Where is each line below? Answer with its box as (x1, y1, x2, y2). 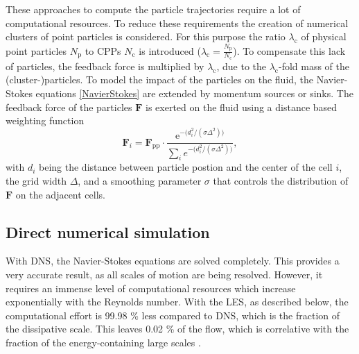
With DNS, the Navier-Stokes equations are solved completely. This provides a (6, 253, 340, 268)
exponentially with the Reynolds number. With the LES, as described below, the (6, 294, 349, 309)
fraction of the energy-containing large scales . (6, 335, 201, 349)
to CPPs (85, 43, 121, 58)
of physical (301, 29, 347, 44)
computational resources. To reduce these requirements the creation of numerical (6, 15, 349, 30)
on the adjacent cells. (15, 187, 105, 201)
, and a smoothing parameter (78, 174, 202, 187)
